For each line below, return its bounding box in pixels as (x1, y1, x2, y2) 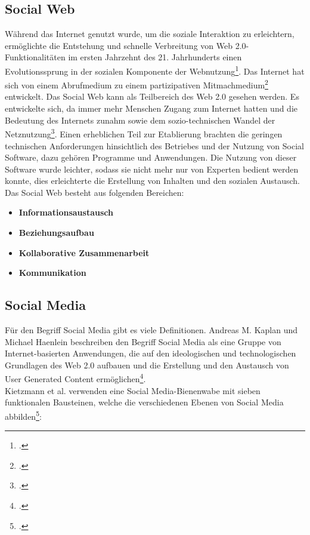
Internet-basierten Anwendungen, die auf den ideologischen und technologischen (5, 347, 296, 359)
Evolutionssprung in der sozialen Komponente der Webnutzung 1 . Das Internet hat (5, 63, 305, 77)
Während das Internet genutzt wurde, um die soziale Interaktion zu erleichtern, (5, 27, 294, 40)
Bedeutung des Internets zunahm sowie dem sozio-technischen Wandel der (5, 113, 275, 126)
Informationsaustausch (18, 206, 113, 219)
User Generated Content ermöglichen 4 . (5, 371, 146, 385)
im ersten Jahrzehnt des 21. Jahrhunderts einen (68, 51, 242, 63)
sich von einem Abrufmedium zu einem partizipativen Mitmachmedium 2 (5, 77, 268, 91)
